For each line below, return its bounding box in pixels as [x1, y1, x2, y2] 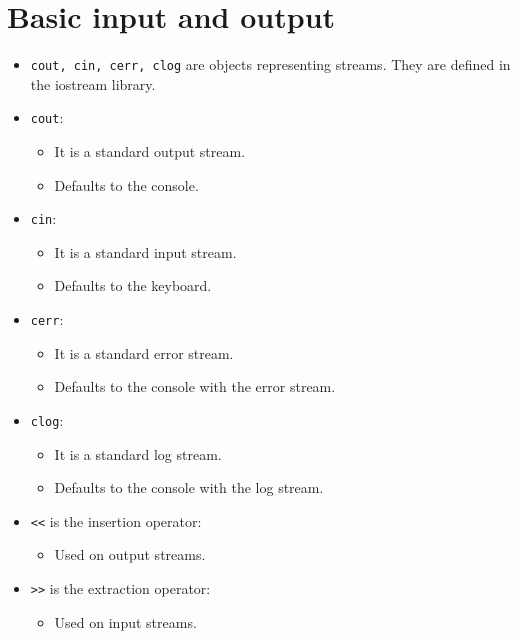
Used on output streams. [54, 544, 206, 565]
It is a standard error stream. [54, 342, 234, 363]
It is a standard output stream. [54, 141, 246, 162]
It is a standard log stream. [54, 443, 222, 464]
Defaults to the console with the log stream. [54, 477, 324, 498]
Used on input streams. [54, 611, 197, 632]
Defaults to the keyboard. [54, 275, 212, 296]
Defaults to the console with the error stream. [54, 376, 336, 397]
